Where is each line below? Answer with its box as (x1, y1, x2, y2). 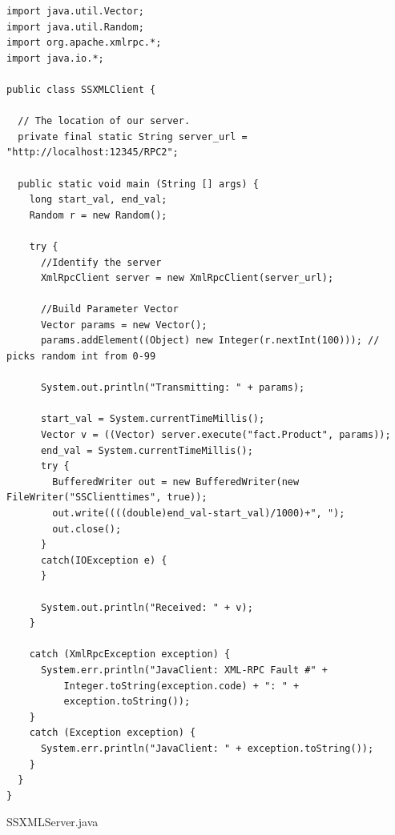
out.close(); (52, 523, 122, 535)
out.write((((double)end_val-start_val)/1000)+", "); (52, 508, 345, 519)
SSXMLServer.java (6, 813, 99, 830)
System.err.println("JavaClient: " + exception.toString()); (40, 742, 374, 754)
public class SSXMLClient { (6, 83, 156, 95)
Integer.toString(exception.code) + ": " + (63, 680, 300, 692)
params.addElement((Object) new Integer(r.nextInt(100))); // (40, 335, 380, 347)
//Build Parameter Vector (40, 303, 179, 315)
